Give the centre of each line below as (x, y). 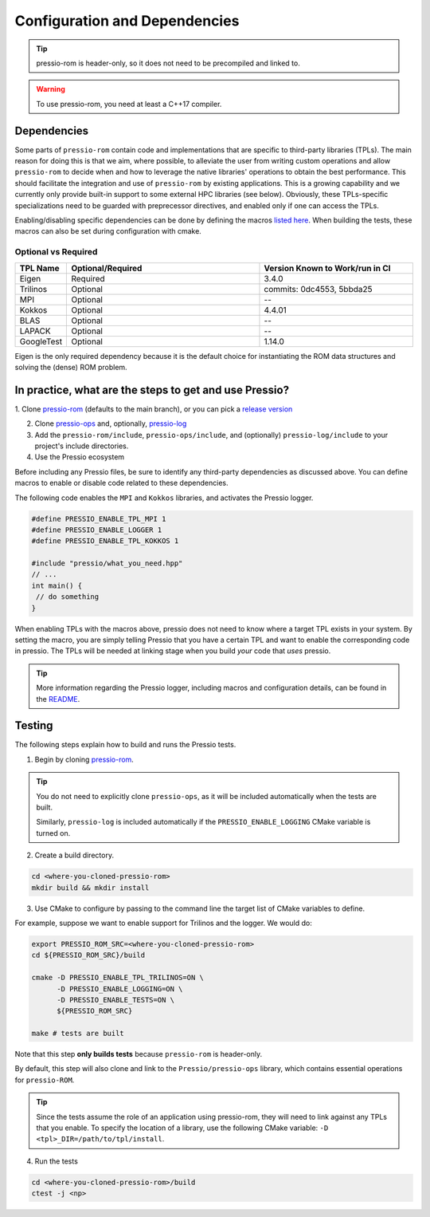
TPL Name (39, 268)
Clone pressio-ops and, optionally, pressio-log (111, 423)
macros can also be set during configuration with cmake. (108, 231)
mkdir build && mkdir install (90, 888)
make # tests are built (78, 1034)
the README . (58, 699)
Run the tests (57, 1161)
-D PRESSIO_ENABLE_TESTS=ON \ (116, 1000)
